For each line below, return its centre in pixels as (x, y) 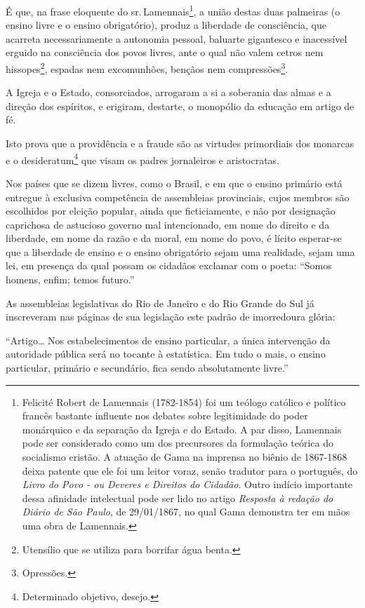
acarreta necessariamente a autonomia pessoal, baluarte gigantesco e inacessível (177, 38)
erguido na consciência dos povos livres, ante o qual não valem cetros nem (165, 52)
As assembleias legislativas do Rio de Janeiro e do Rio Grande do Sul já (160, 303)
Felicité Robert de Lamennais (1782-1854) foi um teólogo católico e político (184, 401)
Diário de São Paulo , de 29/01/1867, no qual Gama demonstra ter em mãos (186, 512)
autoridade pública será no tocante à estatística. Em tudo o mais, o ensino (166, 354)
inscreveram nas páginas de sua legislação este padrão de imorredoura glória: (171, 317)
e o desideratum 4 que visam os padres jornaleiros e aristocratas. (143, 158)
